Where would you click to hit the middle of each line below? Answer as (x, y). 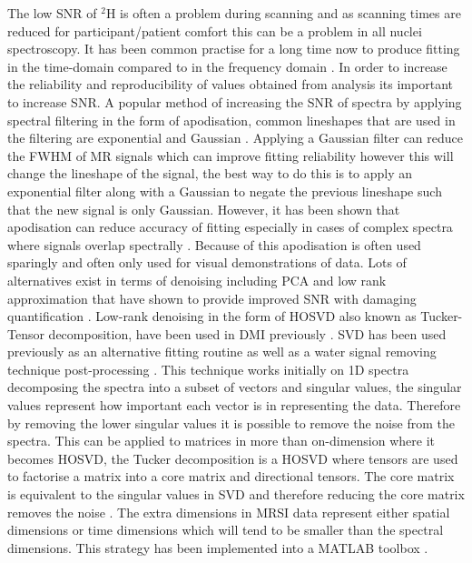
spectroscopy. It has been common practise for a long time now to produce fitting (234, 49)
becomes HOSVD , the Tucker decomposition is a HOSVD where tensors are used (233, 458)
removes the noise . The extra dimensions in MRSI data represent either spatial (229, 512)
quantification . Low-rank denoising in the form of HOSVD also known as (212, 316)
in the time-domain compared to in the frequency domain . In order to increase (227, 66)
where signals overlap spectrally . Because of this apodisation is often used (214, 244)
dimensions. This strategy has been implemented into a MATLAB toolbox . (218, 547)
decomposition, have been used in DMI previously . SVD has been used (247, 333)
